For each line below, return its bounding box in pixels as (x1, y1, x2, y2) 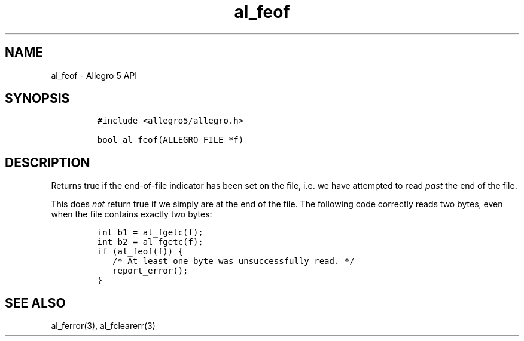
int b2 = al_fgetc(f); (97, 237, 203, 247)
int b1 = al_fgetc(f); (97, 228, 203, 238)
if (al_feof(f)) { (97, 247, 184, 257)
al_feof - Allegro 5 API (51, 70, 138, 81)
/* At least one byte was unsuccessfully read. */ (112, 256, 355, 266)
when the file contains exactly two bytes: (51, 209, 212, 220)
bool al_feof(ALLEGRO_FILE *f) (97, 135, 244, 145)
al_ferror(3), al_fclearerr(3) (51, 321, 156, 331)
